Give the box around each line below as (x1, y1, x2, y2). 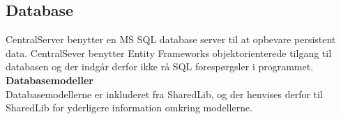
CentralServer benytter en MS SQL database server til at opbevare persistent (6, 32, 336, 47)
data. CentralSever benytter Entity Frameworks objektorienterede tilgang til (6, 45, 332, 60)
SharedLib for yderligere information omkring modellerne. (6, 100, 253, 115)
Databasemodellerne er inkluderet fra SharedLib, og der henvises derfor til (6, 86, 323, 101)
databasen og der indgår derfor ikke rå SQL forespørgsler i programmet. (6, 59, 314, 74)
